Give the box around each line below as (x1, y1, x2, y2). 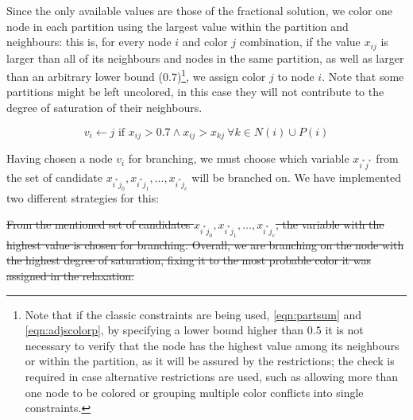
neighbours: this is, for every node (6, 33, 172, 50)
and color (182, 33, 228, 50)
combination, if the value (239, 33, 361, 50)
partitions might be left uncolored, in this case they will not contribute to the (6, 83, 384, 100)
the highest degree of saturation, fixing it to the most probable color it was (6, 252, 371, 268)
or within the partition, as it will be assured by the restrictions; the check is (25, 353, 395, 369)
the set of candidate (6, 168, 103, 185)
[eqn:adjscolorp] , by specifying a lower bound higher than (25, 322, 304, 338)
